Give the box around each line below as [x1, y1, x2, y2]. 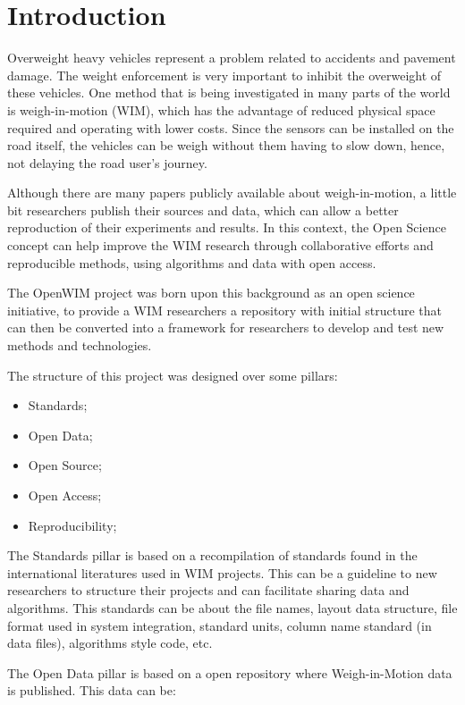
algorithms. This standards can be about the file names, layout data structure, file [7, 598, 458, 617]
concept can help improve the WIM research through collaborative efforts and [7, 236, 434, 255]
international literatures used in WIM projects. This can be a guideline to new [7, 563, 437, 582]
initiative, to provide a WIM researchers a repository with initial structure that [7, 300, 442, 319]
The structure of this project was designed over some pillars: [7, 365, 338, 384]
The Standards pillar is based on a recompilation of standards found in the [7, 546, 418, 565]
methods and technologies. [7, 336, 152, 355]
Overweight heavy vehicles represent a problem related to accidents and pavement [7, 48, 456, 67]
